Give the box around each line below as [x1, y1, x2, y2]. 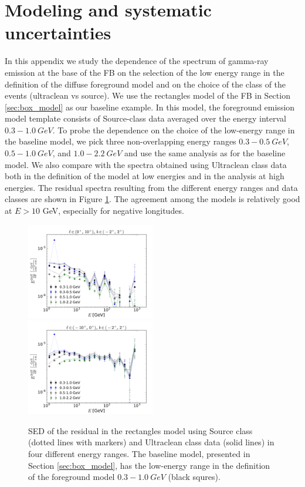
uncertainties [5, 21, 111, 45]
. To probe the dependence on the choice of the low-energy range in [52, 123, 295, 136]
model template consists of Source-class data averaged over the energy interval [5, 112, 287, 125]
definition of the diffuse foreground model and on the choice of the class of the [5, 78, 286, 90]
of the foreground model [28, 471, 115, 483]
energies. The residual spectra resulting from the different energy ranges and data [5, 181, 298, 193]
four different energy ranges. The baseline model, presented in [28, 448, 250, 459]
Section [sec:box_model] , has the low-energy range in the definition [28, 459, 270, 471]
